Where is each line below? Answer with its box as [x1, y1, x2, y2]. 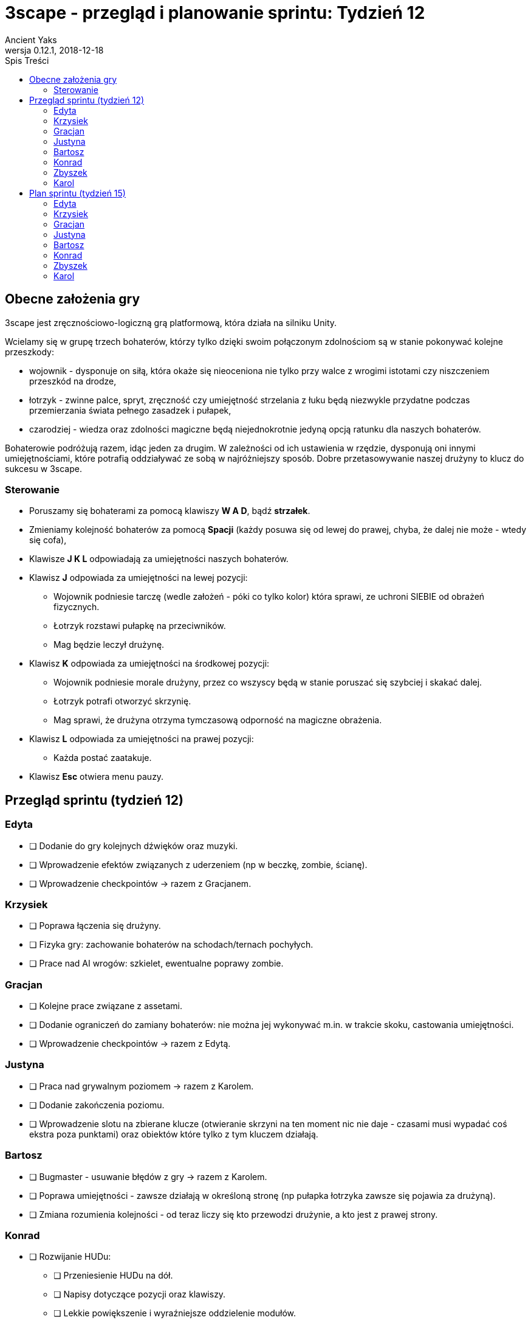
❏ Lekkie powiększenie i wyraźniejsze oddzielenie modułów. [53, 1308, 296, 1319]
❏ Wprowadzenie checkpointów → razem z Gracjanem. [29, 878, 252, 889]
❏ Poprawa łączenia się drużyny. [29, 920, 161, 931]
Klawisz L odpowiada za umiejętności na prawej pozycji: [29, 734, 254, 745]
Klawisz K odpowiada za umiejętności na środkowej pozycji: [29, 658, 270, 669]
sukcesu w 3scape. [5, 463, 82, 474]
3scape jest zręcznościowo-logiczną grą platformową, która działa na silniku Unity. [5, 317, 337, 328]
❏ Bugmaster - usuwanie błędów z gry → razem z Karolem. [29, 1171, 267, 1182]
